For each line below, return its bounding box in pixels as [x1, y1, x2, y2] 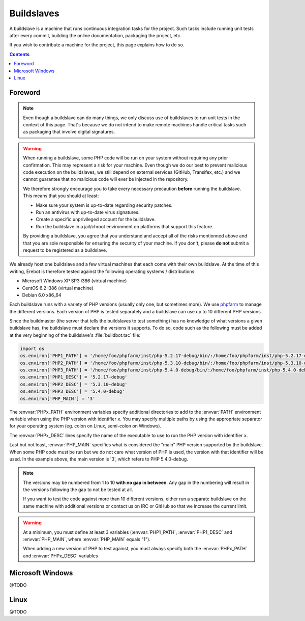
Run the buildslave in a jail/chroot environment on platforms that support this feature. [36, 223, 213, 229]
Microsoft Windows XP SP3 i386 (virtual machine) [22, 278, 127, 284]
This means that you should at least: [23, 193, 99, 199]
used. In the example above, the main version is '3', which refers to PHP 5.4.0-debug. [9, 456, 188, 462]
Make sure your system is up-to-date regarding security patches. [36, 202, 173, 208]
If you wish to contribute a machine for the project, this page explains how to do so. [9, 42, 185, 48]
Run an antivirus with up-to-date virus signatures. [36, 209, 140, 215]
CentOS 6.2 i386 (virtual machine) [22, 285, 94, 291]
